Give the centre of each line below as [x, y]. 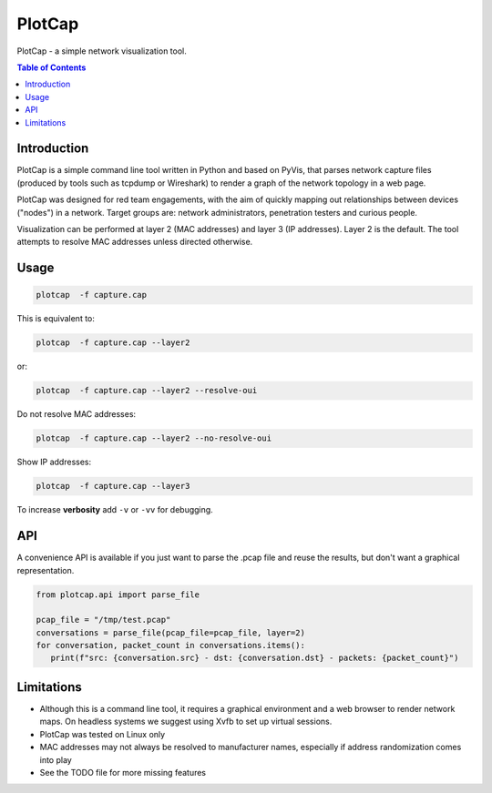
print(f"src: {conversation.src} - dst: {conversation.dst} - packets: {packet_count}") [255, 658]
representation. [46, 570]
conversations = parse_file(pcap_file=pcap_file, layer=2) [170, 632]
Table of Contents [51, 67]
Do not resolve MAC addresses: [77, 414]
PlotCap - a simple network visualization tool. [102, 51]
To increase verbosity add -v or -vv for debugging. [115, 510]
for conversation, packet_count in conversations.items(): [170, 646]
